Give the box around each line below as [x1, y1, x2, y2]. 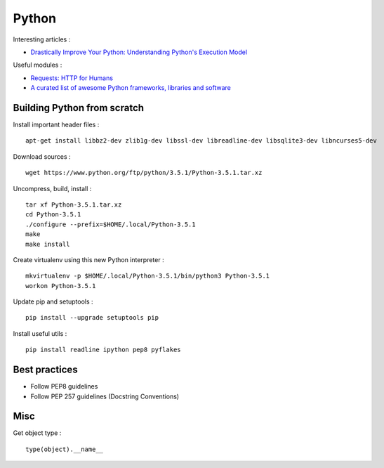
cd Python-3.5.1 [25, 211, 81, 219]
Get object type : [13, 429, 62, 437]
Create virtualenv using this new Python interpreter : [13, 255, 164, 264]
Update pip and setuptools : [13, 297, 94, 306]
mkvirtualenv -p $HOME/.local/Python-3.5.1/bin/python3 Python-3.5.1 [25, 272, 270, 280]
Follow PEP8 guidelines [30, 382, 98, 391]
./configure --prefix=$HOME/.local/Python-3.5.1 [25, 220, 196, 228]
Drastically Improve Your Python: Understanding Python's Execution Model [30, 48, 248, 56]
